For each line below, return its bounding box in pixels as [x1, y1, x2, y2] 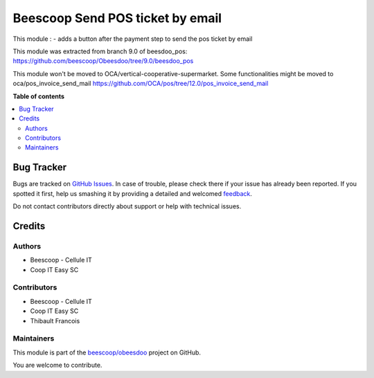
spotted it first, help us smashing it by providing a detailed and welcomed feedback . [12, 189, 253, 197]
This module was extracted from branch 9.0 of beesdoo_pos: [12, 47, 188, 55]
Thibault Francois [30, 316, 80, 325]
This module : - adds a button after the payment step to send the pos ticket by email [12, 35, 253, 43]
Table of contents [12, 92, 65, 100]
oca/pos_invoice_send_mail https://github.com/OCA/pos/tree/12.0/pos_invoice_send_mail [12, 80, 269, 88]
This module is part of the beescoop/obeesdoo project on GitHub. [12, 348, 201, 357]
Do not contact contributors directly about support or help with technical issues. [12, 202, 242, 210]
